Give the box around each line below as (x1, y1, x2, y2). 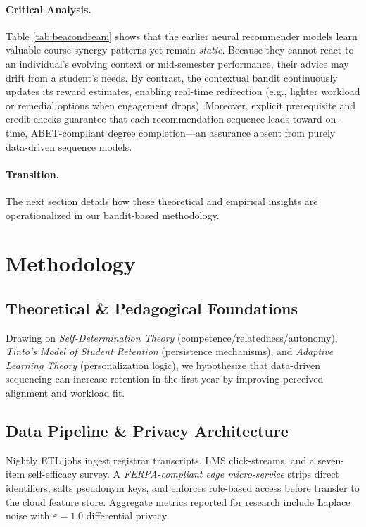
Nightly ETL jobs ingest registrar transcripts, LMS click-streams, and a (6, 452, 315, 467)
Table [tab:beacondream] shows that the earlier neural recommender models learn (6, 28, 358, 43)
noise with (6, 508, 50, 523)
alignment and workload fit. (6, 385, 125, 400)
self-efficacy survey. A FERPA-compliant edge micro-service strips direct (27, 466, 339, 481)
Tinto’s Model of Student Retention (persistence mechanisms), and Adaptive (6, 344, 334, 359)
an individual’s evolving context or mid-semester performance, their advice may (6, 56, 349, 70)
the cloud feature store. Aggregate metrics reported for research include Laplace (6, 494, 351, 509)
